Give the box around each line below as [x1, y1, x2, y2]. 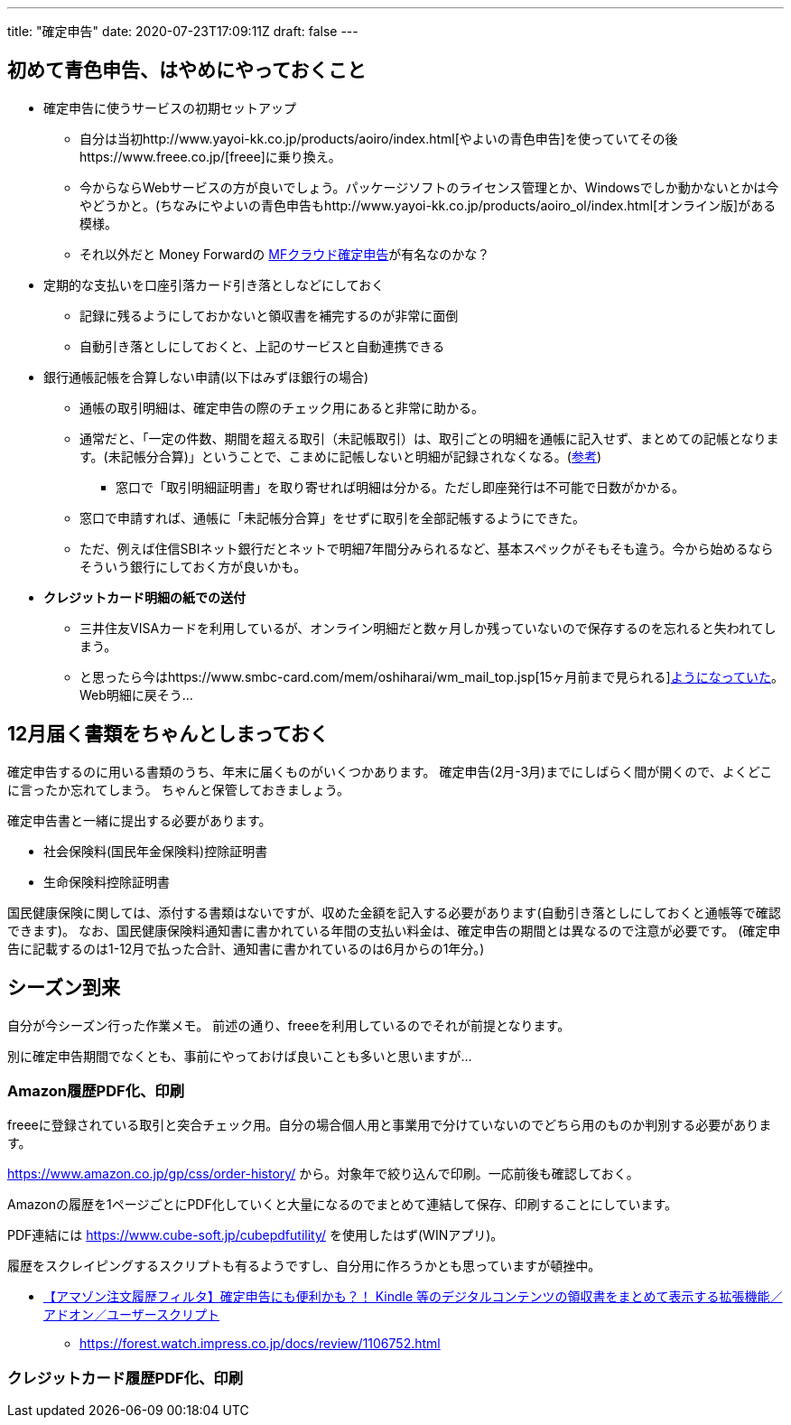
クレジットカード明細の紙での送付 [43, 589, 246, 605]
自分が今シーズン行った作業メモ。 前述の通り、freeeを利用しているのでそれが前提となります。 [7, 1017, 571, 1033]
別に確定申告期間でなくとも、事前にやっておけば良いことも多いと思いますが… [7, 1048, 472, 1064]
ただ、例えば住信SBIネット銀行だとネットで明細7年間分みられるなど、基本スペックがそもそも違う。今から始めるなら [79, 540, 774, 556]
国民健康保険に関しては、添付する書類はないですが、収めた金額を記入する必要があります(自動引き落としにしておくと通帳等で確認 [7, 904, 781, 920]
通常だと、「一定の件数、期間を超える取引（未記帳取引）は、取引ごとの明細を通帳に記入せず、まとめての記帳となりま [79, 430, 779, 446]
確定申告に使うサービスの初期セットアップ [43, 99, 296, 116]
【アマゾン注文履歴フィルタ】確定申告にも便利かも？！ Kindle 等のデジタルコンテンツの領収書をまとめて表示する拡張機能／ [43, 1289, 783, 1305]
